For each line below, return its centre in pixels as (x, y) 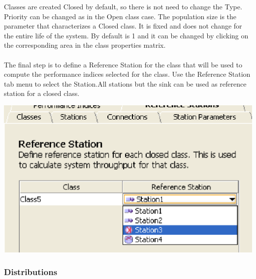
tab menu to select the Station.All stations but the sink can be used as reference (125, 83)
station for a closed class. (42, 93)
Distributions (31, 271)
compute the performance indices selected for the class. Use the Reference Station (127, 74)
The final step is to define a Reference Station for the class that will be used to (123, 64)
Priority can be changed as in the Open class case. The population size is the (120, 16)
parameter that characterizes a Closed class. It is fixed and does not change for (123, 26)
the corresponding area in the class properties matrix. (85, 45)
